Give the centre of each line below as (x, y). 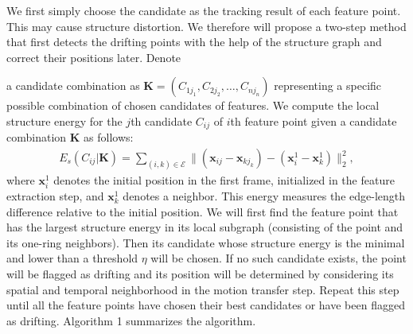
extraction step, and (55, 196)
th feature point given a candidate (314, 120)
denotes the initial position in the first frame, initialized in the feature (224, 179)
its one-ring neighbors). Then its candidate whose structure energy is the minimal (206, 242)
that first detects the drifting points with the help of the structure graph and (194, 42)
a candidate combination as (73, 85)
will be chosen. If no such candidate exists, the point (279, 258)
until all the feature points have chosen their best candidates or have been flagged (206, 305)
